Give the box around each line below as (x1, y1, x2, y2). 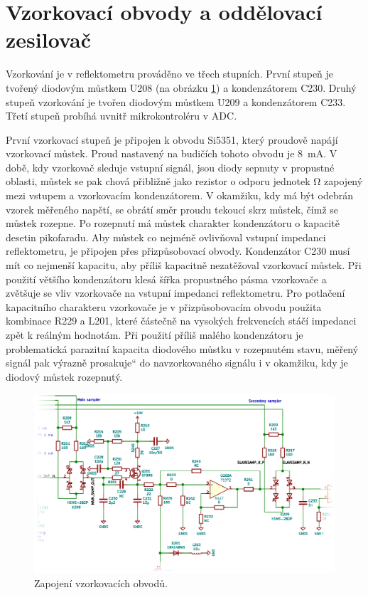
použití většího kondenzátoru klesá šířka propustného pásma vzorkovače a (6, 271, 327, 286)
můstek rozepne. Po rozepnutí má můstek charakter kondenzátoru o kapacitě (6, 216, 340, 231)
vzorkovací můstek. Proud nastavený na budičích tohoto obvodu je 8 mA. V (6, 146, 337, 161)
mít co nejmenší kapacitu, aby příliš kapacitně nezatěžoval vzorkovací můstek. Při (6, 258, 362, 273)
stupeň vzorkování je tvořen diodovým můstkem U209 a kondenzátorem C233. (6, 94, 346, 109)
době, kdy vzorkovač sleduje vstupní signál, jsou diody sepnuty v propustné (6, 159, 335, 174)
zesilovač (6, 25, 92, 54)
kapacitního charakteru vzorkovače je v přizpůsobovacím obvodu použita (6, 299, 322, 314)
